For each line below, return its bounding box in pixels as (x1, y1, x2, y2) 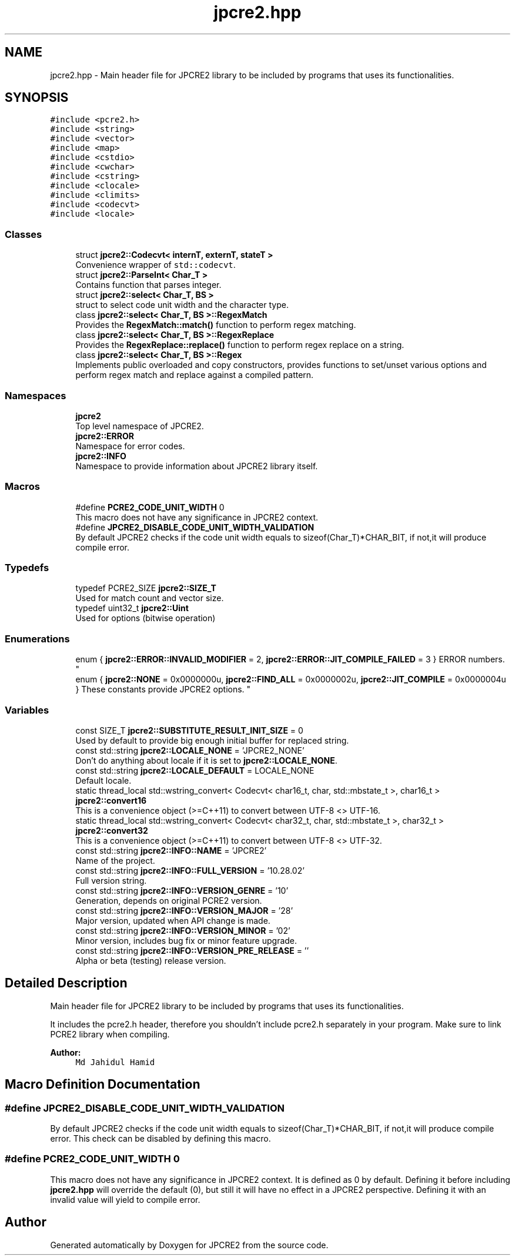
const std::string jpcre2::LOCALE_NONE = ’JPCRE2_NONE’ (75, 745, 305, 755)
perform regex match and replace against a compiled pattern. (75, 370, 314, 380)
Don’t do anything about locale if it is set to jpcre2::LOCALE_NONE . (75, 755, 337, 765)
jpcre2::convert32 (75, 825, 148, 835)
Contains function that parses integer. (75, 280, 222, 290)
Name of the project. (75, 855, 155, 866)
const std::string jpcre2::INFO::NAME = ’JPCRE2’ (75, 845, 267, 856)
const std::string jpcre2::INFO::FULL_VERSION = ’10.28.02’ (75, 865, 305, 876)
